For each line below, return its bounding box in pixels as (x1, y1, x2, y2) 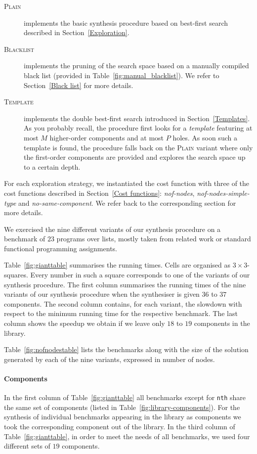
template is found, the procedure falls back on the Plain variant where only (24, 142, 253, 152)
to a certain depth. (24, 161, 81, 172)
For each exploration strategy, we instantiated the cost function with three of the (4, 178, 250, 188)
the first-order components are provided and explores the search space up (24, 152, 246, 162)
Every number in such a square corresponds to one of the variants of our (30, 270, 250, 280)
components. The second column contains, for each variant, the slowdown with (4, 298, 242, 309)
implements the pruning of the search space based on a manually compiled (24, 60, 249, 71)
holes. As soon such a (172, 132, 237, 142)
